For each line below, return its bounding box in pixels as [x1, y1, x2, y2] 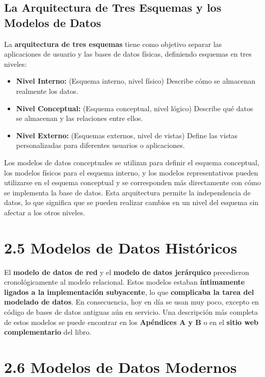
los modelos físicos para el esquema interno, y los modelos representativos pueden [4, 167, 258, 178]
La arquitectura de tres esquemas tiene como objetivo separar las [4, 38, 222, 49]
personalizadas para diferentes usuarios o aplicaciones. [16, 140, 185, 150]
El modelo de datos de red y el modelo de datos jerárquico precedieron [4, 266, 249, 277]
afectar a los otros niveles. [4, 207, 85, 217]
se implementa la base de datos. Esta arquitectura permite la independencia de [4, 187, 251, 197]
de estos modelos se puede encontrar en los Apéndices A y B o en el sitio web [4, 316, 259, 327]
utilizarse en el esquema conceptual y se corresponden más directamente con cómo [4, 177, 261, 188]
